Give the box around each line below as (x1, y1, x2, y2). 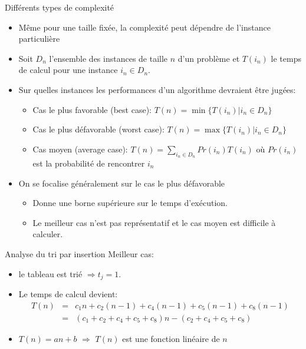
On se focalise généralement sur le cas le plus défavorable (18, 177, 225, 189)
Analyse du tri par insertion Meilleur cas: (5, 247, 154, 260)
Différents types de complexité (5, 1, 114, 13)
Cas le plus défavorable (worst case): (32, 123, 164, 135)
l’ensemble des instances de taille (49, 52, 168, 64)
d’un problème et (177, 52, 240, 64)
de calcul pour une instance (18, 64, 118, 76)
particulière (18, 32, 60, 45)
